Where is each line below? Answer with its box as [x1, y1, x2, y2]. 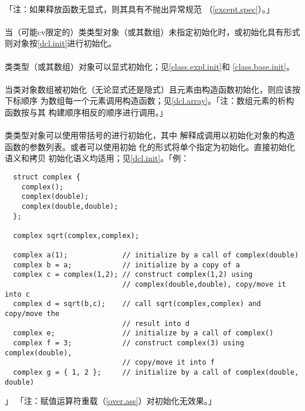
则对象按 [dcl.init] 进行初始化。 [5, 37, 117, 49]
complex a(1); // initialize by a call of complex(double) [13, 251, 299, 260]
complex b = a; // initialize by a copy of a [13, 260, 240, 269]
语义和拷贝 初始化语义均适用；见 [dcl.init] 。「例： [5, 152, 189, 164]
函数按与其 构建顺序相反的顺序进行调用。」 [5, 106, 168, 118]
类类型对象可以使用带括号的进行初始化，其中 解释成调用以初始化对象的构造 [5, 129, 295, 141]
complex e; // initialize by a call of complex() [13, 329, 274, 338]
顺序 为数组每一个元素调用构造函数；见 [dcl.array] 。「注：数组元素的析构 [21, 94, 294, 107]
